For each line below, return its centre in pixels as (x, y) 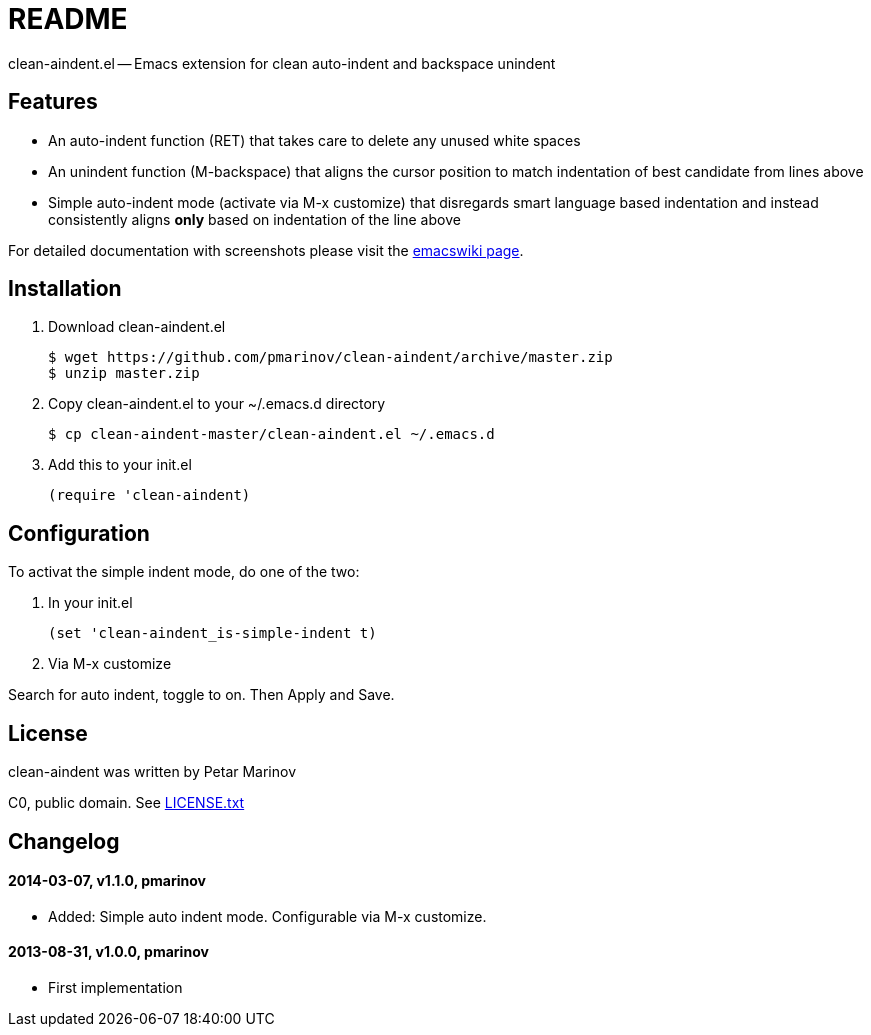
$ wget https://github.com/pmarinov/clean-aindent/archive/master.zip (330, 357)
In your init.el (90, 603)
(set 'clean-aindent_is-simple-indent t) (212, 633)
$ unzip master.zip (124, 373)
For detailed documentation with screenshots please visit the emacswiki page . (266, 250)
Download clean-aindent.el (137, 327)
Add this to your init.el (120, 465)
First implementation (115, 987)
